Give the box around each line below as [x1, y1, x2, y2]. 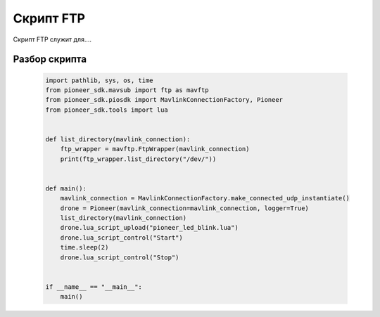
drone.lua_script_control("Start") [60, 233, 183, 242]
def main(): [45, 184, 87, 193]
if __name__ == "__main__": [45, 283, 142, 291]
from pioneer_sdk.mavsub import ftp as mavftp [45, 86, 209, 94]
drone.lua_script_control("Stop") [60, 253, 179, 261]
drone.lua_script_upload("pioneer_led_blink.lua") [60, 224, 239, 232]
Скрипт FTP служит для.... [13, 35, 91, 44]
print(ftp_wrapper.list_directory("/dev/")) [60, 155, 217, 163]
